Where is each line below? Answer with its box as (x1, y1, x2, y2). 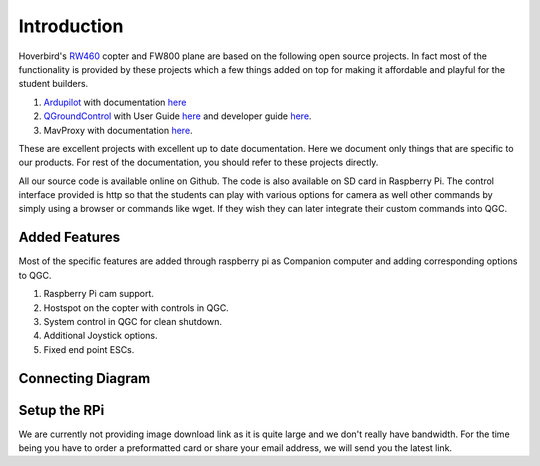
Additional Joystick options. (43, 330, 159, 342)
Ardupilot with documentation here (43, 96, 187, 108)
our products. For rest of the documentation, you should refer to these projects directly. (18, 156, 379, 169)
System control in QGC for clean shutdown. (43, 315, 222, 327)
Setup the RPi (18, 401, 105, 419)
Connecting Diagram (18, 370, 151, 387)
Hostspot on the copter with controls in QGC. (43, 301, 229, 314)
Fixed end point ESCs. (43, 343, 135, 355)
